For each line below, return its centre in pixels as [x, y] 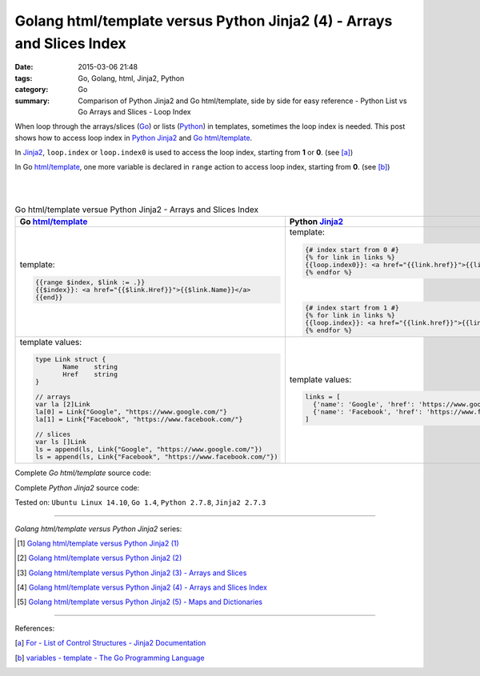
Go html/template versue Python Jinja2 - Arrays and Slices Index [137, 210]
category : [32, 90]
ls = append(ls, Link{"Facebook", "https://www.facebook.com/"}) [156, 457]
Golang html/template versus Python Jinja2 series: [98, 529]
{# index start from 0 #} [352, 249]
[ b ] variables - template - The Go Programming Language [110, 658]
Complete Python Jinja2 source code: [77, 487]
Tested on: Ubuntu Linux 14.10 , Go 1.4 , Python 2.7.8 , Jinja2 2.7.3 [140, 502]
